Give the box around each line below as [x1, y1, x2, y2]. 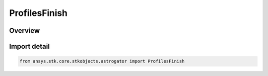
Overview [9, 26, 40, 35]
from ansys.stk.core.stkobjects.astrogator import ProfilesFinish [19, 59, 185, 64]
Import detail [9, 42, 50, 51]
